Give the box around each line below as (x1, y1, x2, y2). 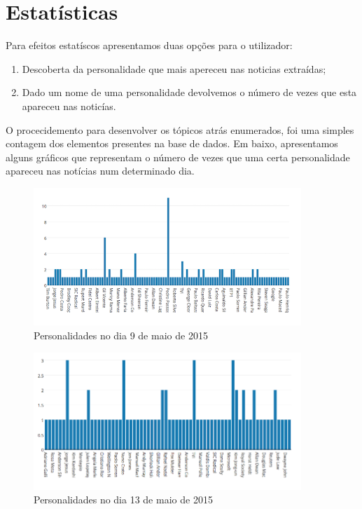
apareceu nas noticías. (22, 98, 116, 113)
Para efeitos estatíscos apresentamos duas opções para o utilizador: (6, 38, 293, 53)
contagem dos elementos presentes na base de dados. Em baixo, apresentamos (6, 136, 338, 151)
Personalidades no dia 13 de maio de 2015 (34, 492, 213, 507)
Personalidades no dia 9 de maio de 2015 (34, 328, 208, 343)
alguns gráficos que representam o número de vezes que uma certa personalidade (6, 149, 350, 164)
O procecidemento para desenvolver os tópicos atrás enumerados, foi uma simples (6, 122, 354, 137)
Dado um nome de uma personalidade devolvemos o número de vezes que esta (22, 85, 357, 100)
